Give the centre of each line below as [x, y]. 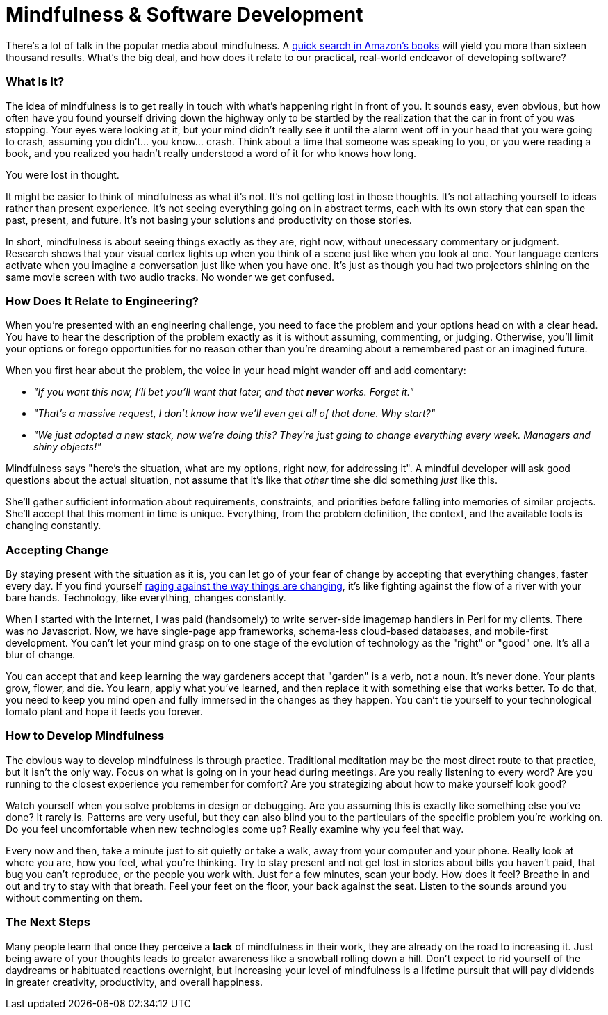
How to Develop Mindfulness [85, 736]
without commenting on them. [74, 898]
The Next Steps [48, 922]
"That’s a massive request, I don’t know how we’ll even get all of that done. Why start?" [235, 414]
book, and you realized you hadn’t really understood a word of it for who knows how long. [211, 153]
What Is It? [35, 82]
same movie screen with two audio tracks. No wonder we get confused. [170, 277]
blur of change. [41, 655]
